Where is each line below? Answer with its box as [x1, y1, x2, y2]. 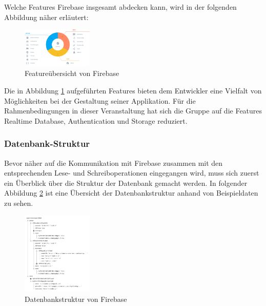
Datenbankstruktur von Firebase [25, 293, 127, 304]
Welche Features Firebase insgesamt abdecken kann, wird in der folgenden [4, 2, 237, 12]
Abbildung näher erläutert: [4, 11, 89, 22]
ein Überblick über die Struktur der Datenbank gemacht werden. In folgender [4, 177, 248, 188]
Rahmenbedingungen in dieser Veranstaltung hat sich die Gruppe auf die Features [4, 105, 262, 116]
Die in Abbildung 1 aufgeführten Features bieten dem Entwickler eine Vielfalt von [4, 85, 262, 95]
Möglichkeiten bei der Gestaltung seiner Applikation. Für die [4, 95, 196, 106]
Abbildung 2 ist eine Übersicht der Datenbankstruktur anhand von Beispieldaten [4, 187, 258, 198]
